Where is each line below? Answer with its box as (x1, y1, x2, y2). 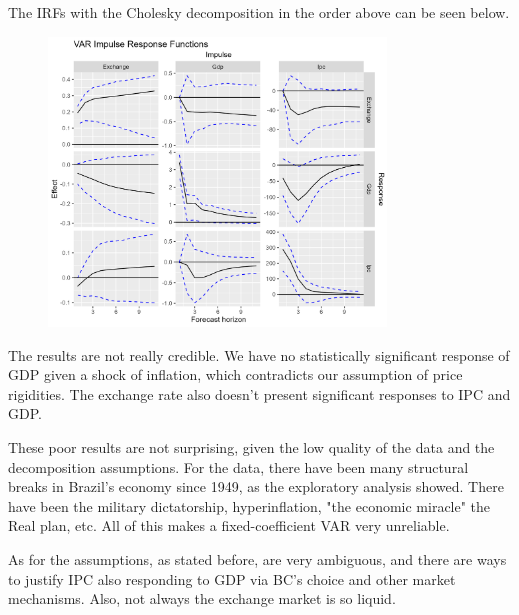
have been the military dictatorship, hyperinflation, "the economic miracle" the (8, 495, 491, 516)
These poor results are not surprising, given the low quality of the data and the (8, 437, 495, 458)
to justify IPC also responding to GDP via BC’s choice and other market (8, 568, 456, 589)
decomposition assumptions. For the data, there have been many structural (8, 456, 469, 477)
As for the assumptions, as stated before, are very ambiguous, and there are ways (8, 549, 507, 570)
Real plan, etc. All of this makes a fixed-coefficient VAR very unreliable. (8, 515, 450, 536)
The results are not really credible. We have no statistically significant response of (8, 344, 510, 365)
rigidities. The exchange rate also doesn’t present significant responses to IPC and (8, 383, 511, 404)
